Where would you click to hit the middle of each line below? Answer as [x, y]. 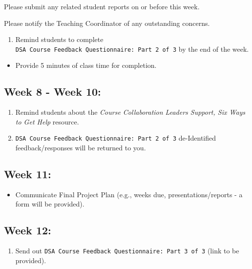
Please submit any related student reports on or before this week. [102, 6]
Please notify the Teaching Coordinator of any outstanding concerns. [107, 23]
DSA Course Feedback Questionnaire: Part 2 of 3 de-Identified [116, 138]
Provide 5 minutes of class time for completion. [86, 65]
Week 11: [28, 174]
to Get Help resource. [47, 121]
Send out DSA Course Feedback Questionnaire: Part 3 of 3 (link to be [127, 251]
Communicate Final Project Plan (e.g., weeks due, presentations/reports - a [129, 194]
